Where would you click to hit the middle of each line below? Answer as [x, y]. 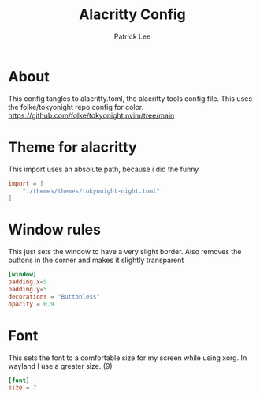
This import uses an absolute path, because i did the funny [104, 169]
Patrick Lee [132, 36]
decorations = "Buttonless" [54, 297]
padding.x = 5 [28, 282]
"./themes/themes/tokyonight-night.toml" [91, 191]
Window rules [54, 230]
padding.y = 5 [28, 289]
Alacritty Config [132, 15]
